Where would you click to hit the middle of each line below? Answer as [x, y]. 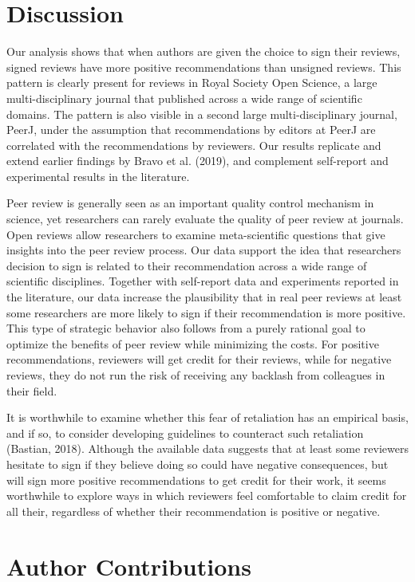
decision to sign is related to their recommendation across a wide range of [187, 265]
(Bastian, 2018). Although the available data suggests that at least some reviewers [207, 448]
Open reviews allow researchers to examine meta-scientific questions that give [196, 234]
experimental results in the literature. [98, 176]
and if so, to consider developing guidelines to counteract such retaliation [185, 433]
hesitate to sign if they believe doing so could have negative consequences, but [198, 464]
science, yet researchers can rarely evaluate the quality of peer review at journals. [205, 219]
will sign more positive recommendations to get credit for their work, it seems [196, 480]
